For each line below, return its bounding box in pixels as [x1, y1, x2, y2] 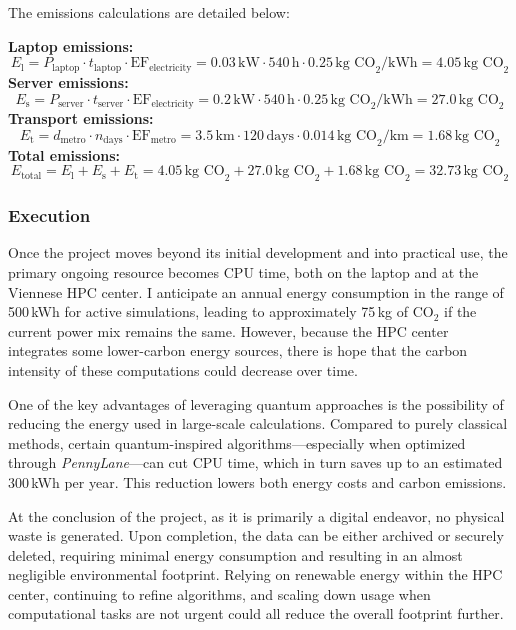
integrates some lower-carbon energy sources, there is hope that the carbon [8, 340, 468, 361]
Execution [8, 203, 91, 228]
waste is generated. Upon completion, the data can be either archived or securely [8, 525, 504, 546]
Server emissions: [8, 71, 129, 92]
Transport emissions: [8, 108, 154, 129]
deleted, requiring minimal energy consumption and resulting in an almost [8, 544, 463, 565]
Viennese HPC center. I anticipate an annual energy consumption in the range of [8, 281, 504, 302]
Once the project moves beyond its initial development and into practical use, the [8, 242, 508, 263]
